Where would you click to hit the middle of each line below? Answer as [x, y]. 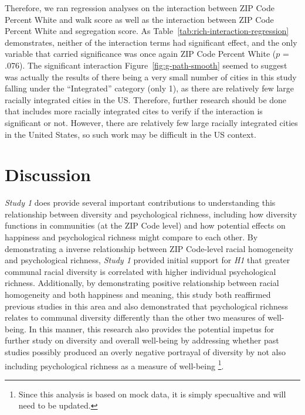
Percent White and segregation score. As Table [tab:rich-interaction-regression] [147, 31]
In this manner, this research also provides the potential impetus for [152, 329]
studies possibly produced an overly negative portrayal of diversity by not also [145, 351]
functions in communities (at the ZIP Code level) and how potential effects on [145, 225]
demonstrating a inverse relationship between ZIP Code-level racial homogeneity [149, 248]
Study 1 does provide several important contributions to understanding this [140, 203]
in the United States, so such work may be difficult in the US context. [131, 134]
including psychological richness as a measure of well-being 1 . [114, 365]
